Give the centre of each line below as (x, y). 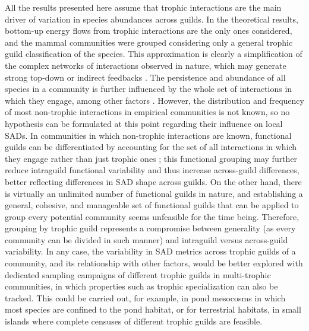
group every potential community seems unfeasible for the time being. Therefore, (152, 216)
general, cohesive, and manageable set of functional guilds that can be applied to (152, 205)
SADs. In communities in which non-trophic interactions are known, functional (148, 135)
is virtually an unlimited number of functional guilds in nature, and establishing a (154, 193)
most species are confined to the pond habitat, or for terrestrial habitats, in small (153, 309)
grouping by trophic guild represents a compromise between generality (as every (150, 228)
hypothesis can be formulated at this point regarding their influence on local (144, 123)
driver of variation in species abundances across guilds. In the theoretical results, (152, 19)
